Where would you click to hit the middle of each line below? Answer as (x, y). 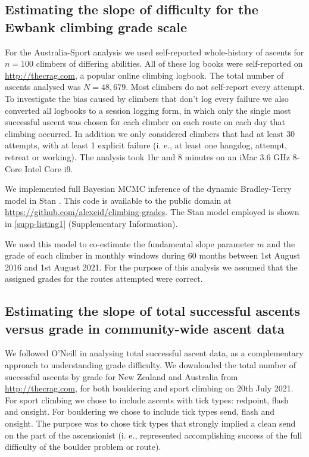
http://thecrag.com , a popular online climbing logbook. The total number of (144, 75)
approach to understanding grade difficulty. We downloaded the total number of (151, 365)
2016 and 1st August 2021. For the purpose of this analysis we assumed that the (151, 267)
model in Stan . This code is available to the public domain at (118, 200)
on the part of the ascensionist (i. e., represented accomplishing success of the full (154, 435)
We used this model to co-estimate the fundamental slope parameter (129, 243)
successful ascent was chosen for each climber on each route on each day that (145, 122)
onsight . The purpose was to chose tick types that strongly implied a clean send (150, 423)
